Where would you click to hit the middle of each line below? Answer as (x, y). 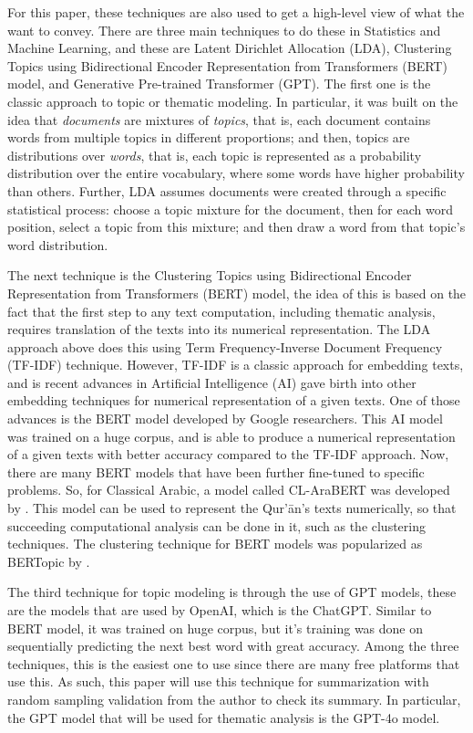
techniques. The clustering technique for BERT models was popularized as (215, 544)
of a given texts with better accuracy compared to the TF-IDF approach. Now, (228, 454)
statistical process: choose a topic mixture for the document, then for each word (230, 209)
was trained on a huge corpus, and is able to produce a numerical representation (231, 436)
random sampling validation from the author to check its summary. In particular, (234, 699)
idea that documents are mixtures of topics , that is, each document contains (219, 119)
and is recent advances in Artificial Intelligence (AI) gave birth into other (212, 382)
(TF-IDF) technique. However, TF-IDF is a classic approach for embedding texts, (236, 365)
